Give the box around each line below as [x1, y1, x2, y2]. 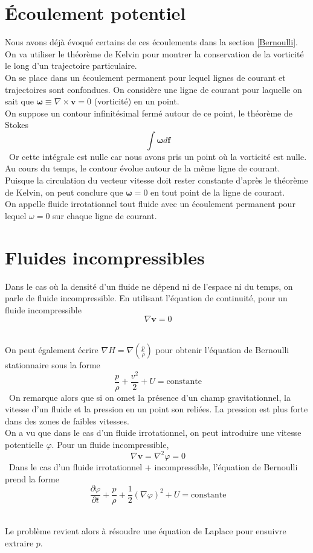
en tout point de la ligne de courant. [150, 185, 285, 198]
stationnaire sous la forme [5, 358, 100, 371]
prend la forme [5, 472, 59, 485]
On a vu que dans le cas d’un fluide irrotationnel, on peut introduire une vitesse [5, 426, 302, 439]
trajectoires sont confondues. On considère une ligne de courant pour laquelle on [5, 83, 302, 95]
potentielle [5, 438, 44, 451]
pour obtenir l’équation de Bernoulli [155, 343, 289, 356]
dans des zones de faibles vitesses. [5, 414, 129, 427]
